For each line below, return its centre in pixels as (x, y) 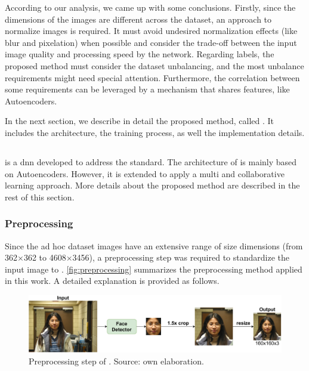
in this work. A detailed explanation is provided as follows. (112, 281)
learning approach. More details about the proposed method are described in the (152, 185)
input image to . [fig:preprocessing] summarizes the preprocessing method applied (154, 269)
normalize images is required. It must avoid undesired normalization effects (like (151, 31)
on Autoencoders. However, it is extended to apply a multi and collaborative (145, 173)
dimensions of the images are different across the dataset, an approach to (138, 19)
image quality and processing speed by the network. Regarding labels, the (140, 54)
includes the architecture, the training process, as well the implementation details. (155, 132)
